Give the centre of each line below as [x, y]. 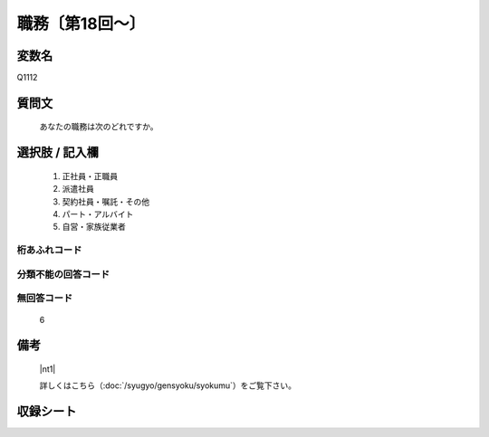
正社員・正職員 [90, 176]
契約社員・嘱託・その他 [105, 201]
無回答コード [45, 299]
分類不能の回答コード [63, 274]
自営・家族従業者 [94, 227]
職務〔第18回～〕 [81, 24]
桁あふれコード [49, 251]
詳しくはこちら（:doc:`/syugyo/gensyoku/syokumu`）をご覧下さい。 [168, 385]
